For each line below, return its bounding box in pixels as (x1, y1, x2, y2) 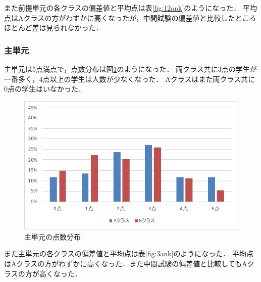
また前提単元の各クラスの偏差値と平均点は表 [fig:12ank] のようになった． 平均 (4, 3, 257, 13)
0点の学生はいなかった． (4, 83, 85, 94)
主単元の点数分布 (24, 231, 81, 242)
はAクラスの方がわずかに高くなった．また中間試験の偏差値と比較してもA (4, 258, 247, 268)
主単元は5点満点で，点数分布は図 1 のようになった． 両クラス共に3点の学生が (4, 64, 257, 74)
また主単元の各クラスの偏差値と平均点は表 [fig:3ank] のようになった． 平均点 (4, 248, 254, 259)
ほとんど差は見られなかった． (4, 22, 103, 33)
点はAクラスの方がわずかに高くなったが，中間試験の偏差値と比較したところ (4, 12, 256, 23)
